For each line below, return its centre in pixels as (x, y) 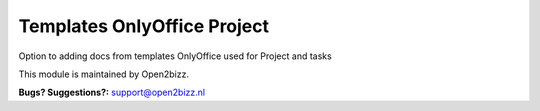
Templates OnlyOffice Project (144, 26)
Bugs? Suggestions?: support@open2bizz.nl (111, 92)
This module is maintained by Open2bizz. (104, 74)
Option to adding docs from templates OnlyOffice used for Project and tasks (175, 56)
